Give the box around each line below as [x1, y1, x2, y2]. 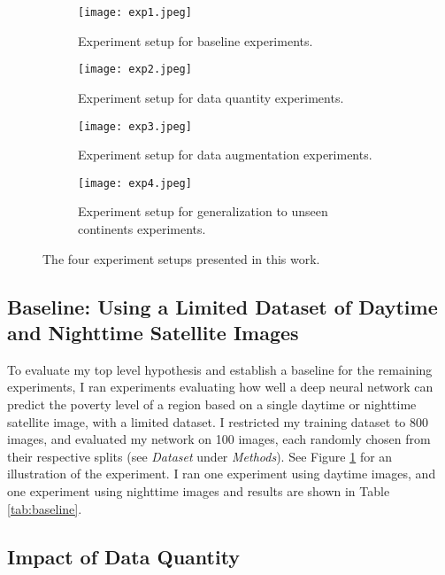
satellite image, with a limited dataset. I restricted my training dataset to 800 [7, 412, 428, 431]
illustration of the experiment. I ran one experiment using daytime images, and [7, 464, 436, 483]
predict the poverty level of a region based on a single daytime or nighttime [7, 394, 417, 413]
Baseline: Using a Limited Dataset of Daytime [7, 292, 438, 320]
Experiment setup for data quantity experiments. [78, 88, 344, 106]
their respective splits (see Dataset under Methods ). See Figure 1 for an [7, 447, 393, 465]
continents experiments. [78, 220, 206, 237]
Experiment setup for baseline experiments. [78, 31, 313, 50]
